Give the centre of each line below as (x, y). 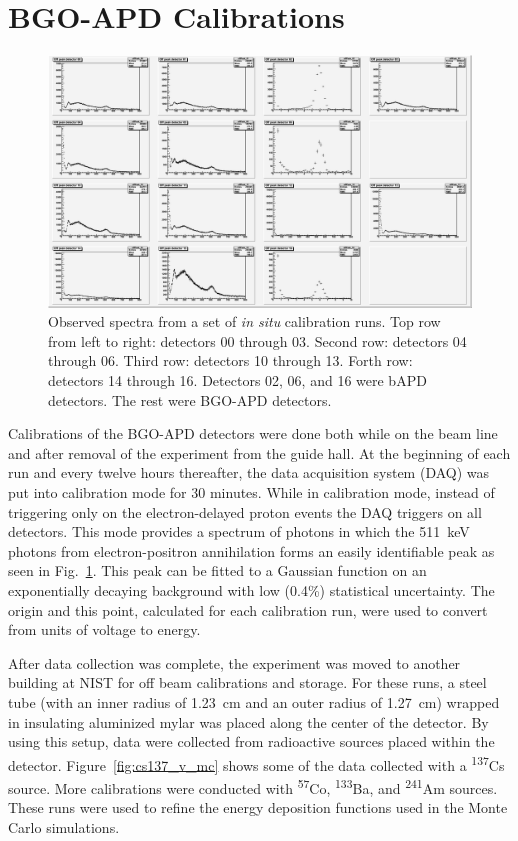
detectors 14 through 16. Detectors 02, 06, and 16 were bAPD (237, 380)
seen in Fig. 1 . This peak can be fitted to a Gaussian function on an (217, 570)
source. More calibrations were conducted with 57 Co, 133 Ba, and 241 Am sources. (253, 786)
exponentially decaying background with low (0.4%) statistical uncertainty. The (251, 590)
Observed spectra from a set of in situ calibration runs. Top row (244, 321)
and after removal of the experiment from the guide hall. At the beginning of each (259, 452)
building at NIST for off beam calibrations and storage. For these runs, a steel (247, 682)
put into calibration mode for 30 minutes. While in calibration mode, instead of (251, 492)
